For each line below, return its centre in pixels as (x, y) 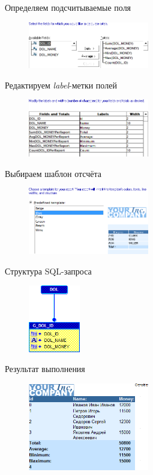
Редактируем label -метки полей (61, 85)
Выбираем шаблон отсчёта (53, 173)
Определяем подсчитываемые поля (68, 7)
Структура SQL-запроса (48, 271)
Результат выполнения (45, 369)
